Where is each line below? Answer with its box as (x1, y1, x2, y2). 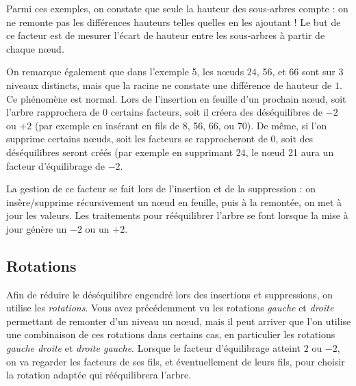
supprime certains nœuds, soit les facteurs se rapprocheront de (6, 131, 268, 146)
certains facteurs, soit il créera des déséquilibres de (110, 105, 323, 119)
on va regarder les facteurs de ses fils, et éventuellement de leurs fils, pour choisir (6, 354, 345, 368)
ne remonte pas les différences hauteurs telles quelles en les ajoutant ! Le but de (6, 14, 341, 29)
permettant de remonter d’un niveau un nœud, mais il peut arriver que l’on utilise (6, 313, 351, 328)
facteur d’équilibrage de (6, 158, 105, 172)
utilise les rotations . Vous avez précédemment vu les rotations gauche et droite (6, 300, 334, 315)
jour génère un (6, 221, 67, 235)
